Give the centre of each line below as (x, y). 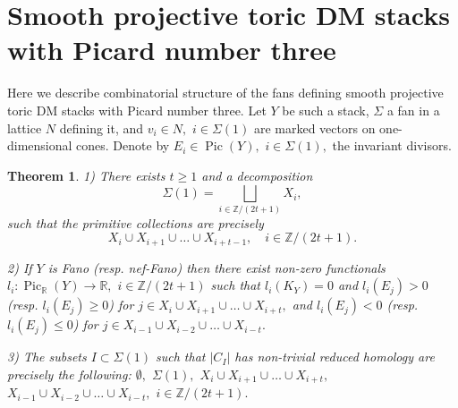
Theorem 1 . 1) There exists (86, 175)
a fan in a (413, 110)
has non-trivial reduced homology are (335, 357)
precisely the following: (69, 374)
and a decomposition (257, 175)
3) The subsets (47, 357)
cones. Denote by (123, 145)
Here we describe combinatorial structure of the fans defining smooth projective (225, 93)
